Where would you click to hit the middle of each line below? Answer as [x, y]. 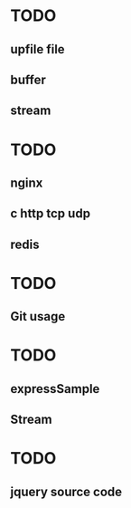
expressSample [55, 389]
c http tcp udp [51, 214]
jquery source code [66, 491]
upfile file [38, 49]
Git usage [38, 316]
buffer [28, 79]
